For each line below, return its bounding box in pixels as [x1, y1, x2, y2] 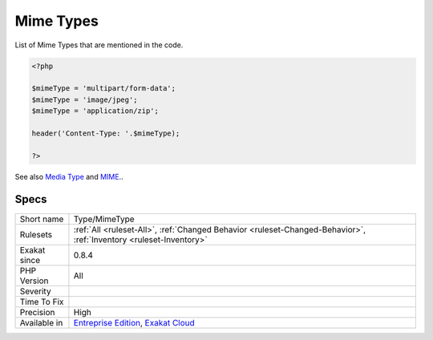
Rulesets [19, 229, 52, 240]
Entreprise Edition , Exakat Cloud [73, 317, 196, 328]
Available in [19, 317, 63, 328]
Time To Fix [19, 296, 64, 307]
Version [19, 275, 49, 286]
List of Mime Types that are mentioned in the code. [14, 40, 184, 50]
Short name [19, 213, 64, 225]
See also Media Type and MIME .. [14, 172, 123, 181]
